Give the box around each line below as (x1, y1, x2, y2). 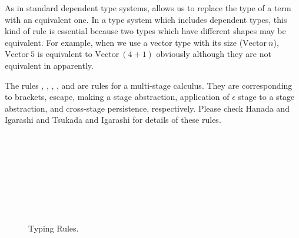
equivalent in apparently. (5, 59, 94, 71)
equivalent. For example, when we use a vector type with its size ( (5, 36, 243, 48)
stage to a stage (238, 90, 295, 103)
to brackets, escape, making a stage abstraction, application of (5, 90, 230, 103)
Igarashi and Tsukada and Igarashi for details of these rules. (5, 113, 221, 126)
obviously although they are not (156, 48, 271, 60)
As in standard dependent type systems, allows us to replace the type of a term (5, 2, 291, 14)
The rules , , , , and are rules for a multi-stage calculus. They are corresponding (5, 79, 293, 91)
